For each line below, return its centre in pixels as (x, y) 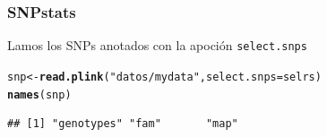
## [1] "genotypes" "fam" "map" (123, 124)
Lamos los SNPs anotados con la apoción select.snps (157, 45)
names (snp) (39, 94)
